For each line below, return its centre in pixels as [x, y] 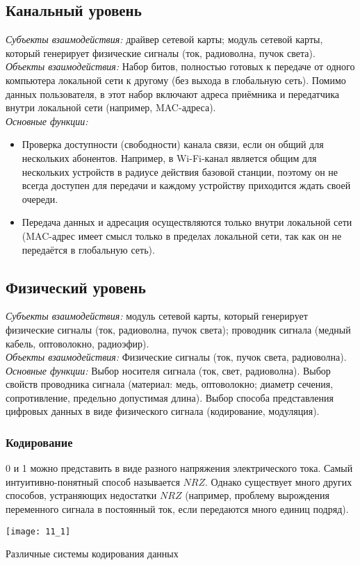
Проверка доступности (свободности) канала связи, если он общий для [173, 144]
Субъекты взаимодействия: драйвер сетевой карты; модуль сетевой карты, [164, 39]
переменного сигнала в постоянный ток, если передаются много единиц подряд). [177, 509]
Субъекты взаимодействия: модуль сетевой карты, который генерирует [157, 316]
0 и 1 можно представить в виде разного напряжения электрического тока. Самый [179, 468]
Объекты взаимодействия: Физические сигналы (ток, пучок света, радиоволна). [176, 357]
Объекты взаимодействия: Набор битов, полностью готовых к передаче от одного [180, 66]
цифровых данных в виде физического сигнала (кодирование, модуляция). [163, 411]
